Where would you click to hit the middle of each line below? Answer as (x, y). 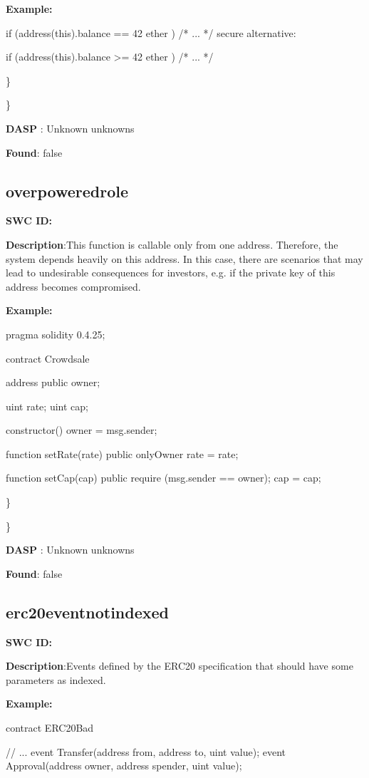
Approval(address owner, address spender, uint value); (124, 766)
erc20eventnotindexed (87, 612)
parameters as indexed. (56, 679)
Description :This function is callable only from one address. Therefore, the (172, 244)
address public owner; (53, 382)
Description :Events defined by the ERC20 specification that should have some (180, 666)
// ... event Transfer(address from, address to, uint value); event (146, 751)
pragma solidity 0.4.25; (56, 334)
